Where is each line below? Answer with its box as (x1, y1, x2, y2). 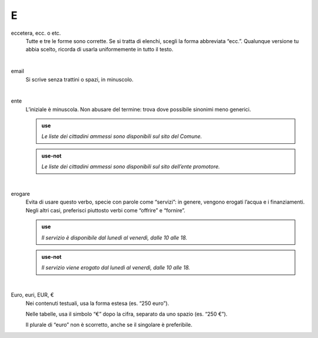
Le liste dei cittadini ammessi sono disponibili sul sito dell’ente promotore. (41, 163, 220, 170)
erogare (11, 191, 31, 198)
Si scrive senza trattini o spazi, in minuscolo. (25, 76, 134, 83)
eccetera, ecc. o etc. (11, 29, 61, 37)
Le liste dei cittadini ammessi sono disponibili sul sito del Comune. (41, 133, 203, 140)
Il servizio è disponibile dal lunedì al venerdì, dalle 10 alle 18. (41, 234, 188, 241)
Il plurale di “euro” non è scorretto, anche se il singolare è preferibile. (25, 321, 193, 329)
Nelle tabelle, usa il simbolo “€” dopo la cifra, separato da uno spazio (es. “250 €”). (25, 310, 228, 317)
